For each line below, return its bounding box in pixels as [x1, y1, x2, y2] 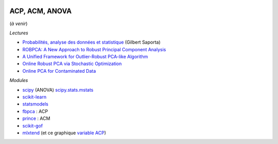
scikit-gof [22, 122, 43, 129]
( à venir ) [9, 20, 28, 27]
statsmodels [22, 101, 48, 107]
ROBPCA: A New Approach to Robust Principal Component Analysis [22, 46, 166, 52]
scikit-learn [22, 94, 46, 100]
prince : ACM [22, 115, 50, 121]
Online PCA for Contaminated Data [22, 68, 96, 74]
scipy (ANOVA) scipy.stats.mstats [22, 87, 94, 93]
